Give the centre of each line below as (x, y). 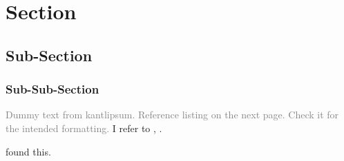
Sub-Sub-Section (52, 89)
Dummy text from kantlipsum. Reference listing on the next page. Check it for (172, 115)
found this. (28, 151)
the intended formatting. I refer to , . (84, 128)
